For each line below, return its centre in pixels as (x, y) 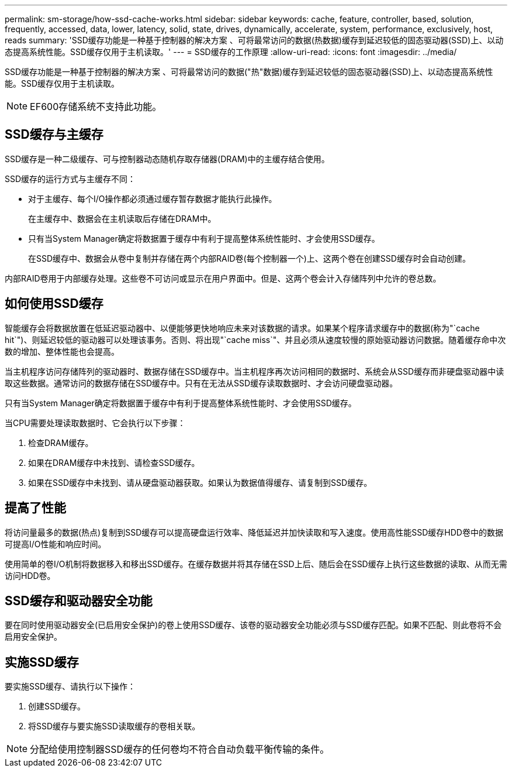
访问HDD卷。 (30, 575)
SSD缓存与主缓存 (54, 135)
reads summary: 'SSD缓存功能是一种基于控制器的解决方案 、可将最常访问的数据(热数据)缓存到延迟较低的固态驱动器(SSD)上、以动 (254, 40)
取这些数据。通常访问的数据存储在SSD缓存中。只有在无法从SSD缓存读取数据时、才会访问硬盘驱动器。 (201, 383)
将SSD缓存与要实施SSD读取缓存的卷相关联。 (114, 726)
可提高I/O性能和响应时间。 (56, 544)
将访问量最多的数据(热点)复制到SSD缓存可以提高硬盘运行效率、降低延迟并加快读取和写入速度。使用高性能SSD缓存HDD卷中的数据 (254, 532)
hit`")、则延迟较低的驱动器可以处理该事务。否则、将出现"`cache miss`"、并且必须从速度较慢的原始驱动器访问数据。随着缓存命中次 (255, 339)
